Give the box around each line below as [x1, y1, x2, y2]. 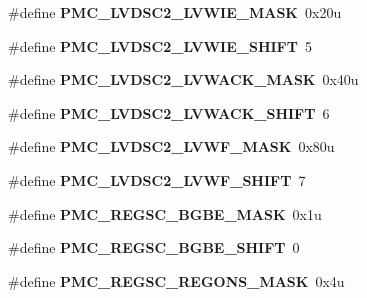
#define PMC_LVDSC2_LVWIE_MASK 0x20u [8, 2, 342, 22]
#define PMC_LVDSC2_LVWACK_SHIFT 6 [8, 102, 330, 123]
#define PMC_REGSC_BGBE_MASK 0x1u [8, 203, 322, 224]
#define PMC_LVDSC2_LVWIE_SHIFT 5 [8, 35, 312, 56]
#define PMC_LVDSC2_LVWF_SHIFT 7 [8, 169, 306, 190]
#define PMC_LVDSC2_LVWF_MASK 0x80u [8, 136, 335, 157]
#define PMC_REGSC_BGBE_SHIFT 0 [8, 237, 300, 258]
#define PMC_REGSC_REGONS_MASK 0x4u [8, 270, 345, 291]
